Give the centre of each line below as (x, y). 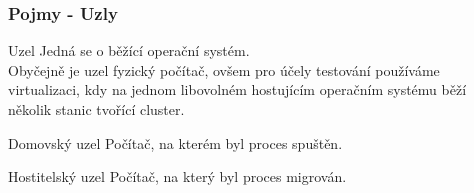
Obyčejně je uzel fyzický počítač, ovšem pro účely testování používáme (224, 69)
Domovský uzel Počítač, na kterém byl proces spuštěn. (175, 142)
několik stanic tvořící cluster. (96, 109)
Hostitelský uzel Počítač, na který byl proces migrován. (177, 176)
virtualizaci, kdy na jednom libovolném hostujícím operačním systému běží (237, 89)
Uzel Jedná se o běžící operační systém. (129, 50)
